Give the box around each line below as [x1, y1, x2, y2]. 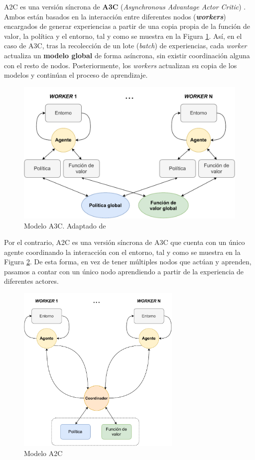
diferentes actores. [4, 276, 59, 286]
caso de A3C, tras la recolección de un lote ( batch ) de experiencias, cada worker [4, 40, 247, 51]
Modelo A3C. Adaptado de [24, 220, 106, 230]
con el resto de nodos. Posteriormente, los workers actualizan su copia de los [4, 60, 237, 70]
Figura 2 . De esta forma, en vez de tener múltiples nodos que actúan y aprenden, [4, 256, 252, 267]
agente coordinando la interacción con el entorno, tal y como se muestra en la [4, 246, 241, 257]
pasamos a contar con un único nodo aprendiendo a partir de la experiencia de [4, 266, 244, 276]
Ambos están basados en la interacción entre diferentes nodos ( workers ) [4, 11, 226, 21]
